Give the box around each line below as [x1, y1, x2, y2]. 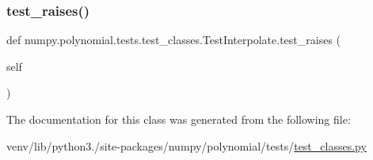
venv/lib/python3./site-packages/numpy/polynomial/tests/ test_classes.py [6, 137, 367, 154]
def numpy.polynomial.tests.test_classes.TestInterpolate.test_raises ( [6, 32, 341, 48]
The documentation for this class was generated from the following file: [6, 111, 351, 127]
